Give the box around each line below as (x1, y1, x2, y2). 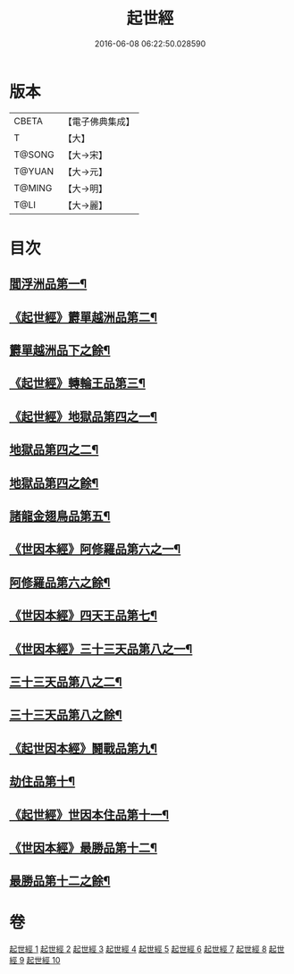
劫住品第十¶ (9, 774, 76, 789)
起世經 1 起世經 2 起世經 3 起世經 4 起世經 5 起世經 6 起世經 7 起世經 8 (9, 944, 267, 954)
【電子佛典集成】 (63, 115, 136, 128)
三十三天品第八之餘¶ (9, 708, 122, 723)
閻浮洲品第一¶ (9, 276, 88, 291)
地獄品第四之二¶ (9, 442, 99, 458)
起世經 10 (26, 955, 61, 966)
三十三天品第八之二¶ (9, 674, 122, 689)
